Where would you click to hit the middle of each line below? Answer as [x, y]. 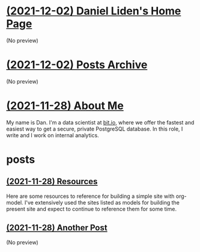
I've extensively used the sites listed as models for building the [102, 202]
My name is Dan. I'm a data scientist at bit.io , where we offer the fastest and [100, 122]
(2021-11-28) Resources [52, 182]
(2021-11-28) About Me [65, 106]
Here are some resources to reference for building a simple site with [90, 196]
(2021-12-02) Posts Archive [77, 65]
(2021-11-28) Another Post [57, 228]
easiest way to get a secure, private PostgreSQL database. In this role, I [95, 129]
